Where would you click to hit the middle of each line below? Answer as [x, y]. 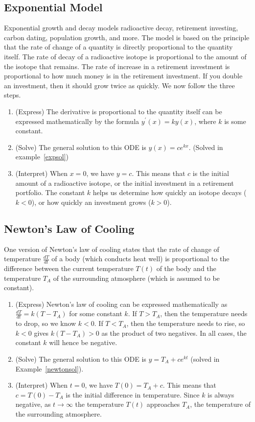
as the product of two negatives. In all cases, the [174, 333]
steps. [12, 95]
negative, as [33, 404]
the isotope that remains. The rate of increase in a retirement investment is [117, 66]
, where [205, 121]
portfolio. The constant [50, 192]
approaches [163, 404]
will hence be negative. [83, 342]
